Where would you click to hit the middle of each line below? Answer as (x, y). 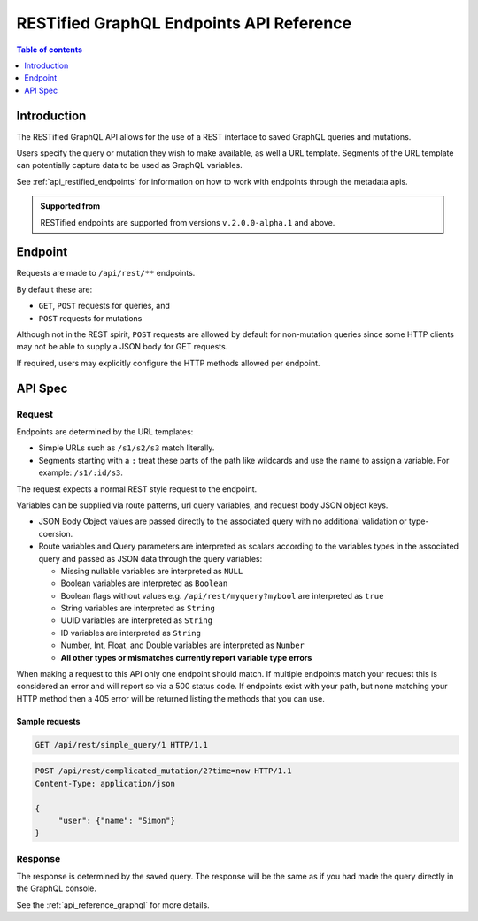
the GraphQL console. (56, 888)
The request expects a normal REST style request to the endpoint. (137, 489)
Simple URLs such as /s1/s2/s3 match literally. (127, 448)
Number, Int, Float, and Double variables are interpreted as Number (183, 645)
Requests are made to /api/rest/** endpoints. (106, 273)
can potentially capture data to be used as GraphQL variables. (129, 165)
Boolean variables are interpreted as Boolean (144, 583)
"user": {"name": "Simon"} (117, 820)
